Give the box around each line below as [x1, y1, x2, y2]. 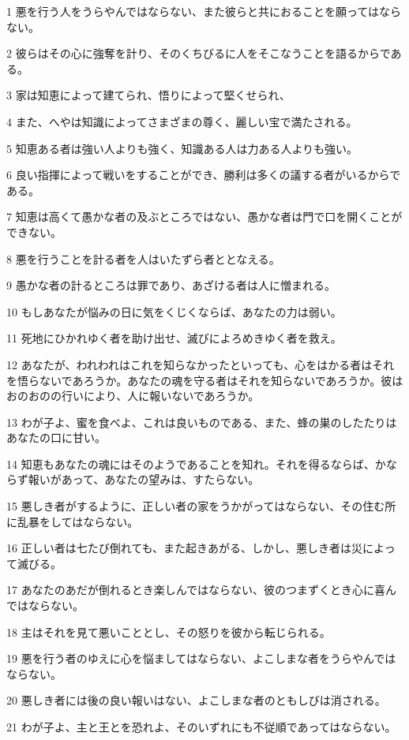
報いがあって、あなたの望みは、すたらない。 [28, 471, 260, 488]
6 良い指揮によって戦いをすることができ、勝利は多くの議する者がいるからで [6, 166, 401, 183]
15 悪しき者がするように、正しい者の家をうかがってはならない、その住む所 [6, 498, 396, 514]
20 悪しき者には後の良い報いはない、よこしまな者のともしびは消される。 [6, 692, 386, 708]
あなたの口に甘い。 [6, 429, 106, 446]
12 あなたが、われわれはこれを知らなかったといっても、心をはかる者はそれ [6, 356, 395, 372]
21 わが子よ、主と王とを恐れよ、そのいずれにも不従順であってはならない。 [6, 719, 396, 734]
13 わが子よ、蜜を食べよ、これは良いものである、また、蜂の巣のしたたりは [6, 413, 397, 430]
